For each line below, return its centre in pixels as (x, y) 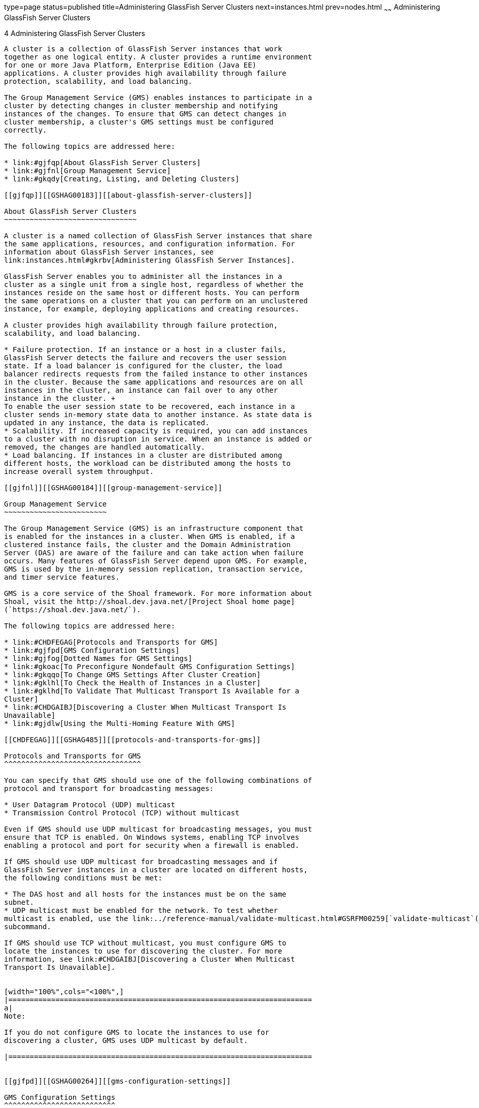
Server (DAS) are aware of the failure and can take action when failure (154, 552)
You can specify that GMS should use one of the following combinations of (158, 780)
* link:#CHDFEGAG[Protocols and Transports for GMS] (111, 642)
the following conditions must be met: (83, 878)
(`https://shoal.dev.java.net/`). (73, 609)
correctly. (26, 130)
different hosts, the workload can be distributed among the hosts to (147, 463)
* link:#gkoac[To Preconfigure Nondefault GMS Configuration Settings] (150, 666)
